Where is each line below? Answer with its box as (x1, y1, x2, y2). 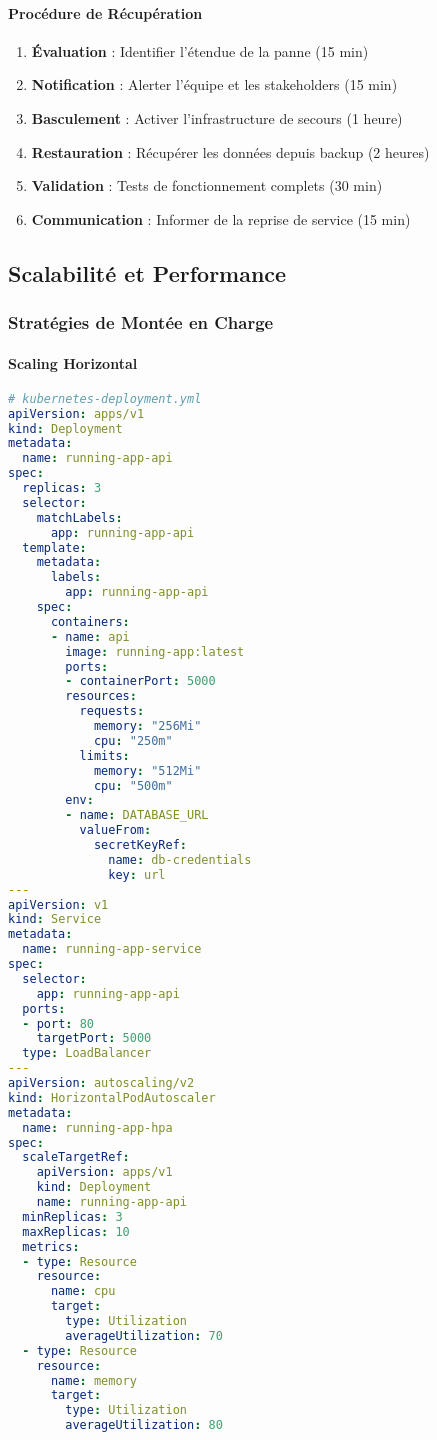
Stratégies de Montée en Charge (8, 310, 274, 335)
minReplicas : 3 (22, 1209, 123, 1224)
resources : (65, 689, 137, 704)
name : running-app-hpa (22, 1120, 173, 1135)
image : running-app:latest (65, 644, 245, 659)
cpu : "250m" (93, 733, 173, 748)
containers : (50, 614, 130, 629)
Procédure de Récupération (8, 2, 203, 23)
